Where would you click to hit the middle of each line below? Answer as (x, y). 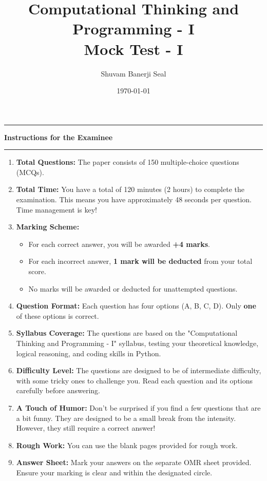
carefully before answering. (58, 390)
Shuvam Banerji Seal (133, 73)
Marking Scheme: (48, 227)
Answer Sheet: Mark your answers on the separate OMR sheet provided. (134, 462)
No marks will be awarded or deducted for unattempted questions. (133, 288)
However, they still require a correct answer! (86, 428)
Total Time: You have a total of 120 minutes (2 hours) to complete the (130, 189)
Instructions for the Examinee (59, 137)
